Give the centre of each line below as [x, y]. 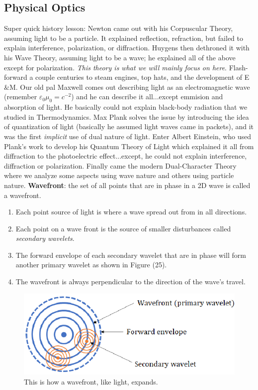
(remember [21, 97]
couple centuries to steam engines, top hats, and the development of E [142, 77]
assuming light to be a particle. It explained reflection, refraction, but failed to [124, 38]
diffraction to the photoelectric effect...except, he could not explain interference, [126, 156]
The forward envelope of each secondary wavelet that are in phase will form [131, 255]
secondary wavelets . [45, 238]
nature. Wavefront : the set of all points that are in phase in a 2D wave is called [127, 185]
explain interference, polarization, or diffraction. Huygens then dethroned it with [127, 48]
